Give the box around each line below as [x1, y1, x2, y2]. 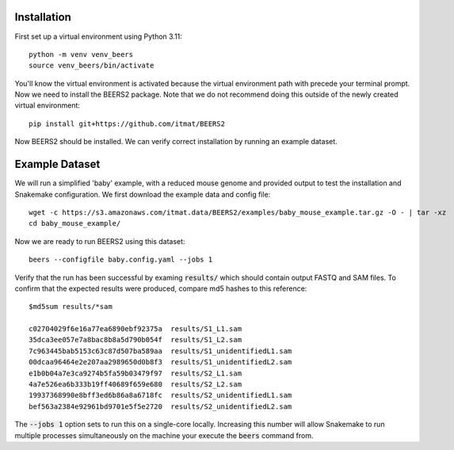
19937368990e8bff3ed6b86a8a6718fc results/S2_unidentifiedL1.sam [29, 391, 292, 400]
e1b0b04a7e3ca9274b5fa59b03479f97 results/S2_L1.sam [29, 368, 242, 378]
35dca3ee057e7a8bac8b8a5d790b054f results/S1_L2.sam [29, 335, 242, 345]
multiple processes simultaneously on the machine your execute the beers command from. [14, 430, 314, 440]
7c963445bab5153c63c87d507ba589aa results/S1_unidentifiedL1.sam [29, 346, 292, 356]
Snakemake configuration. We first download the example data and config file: [14, 189, 271, 199]
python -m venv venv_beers [29, 50, 134, 59]
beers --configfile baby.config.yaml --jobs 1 [29, 255, 213, 265]
